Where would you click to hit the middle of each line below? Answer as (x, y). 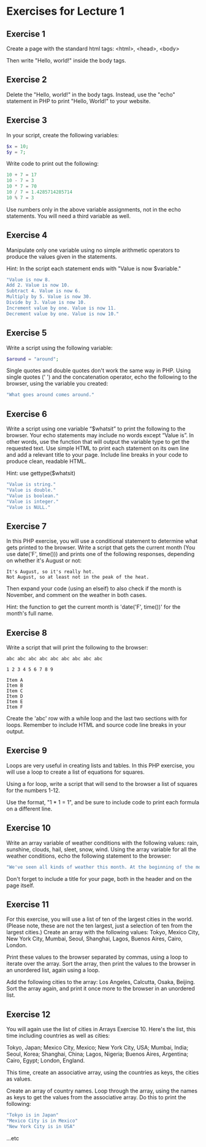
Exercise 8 (27, 633)
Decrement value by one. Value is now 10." (63, 314)
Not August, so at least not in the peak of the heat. (78, 577)
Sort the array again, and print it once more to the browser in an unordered (101, 989)
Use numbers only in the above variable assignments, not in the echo (94, 209)
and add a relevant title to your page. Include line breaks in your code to (97, 455)
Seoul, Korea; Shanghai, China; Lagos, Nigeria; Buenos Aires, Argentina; (97, 1054)
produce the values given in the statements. (62, 256)
